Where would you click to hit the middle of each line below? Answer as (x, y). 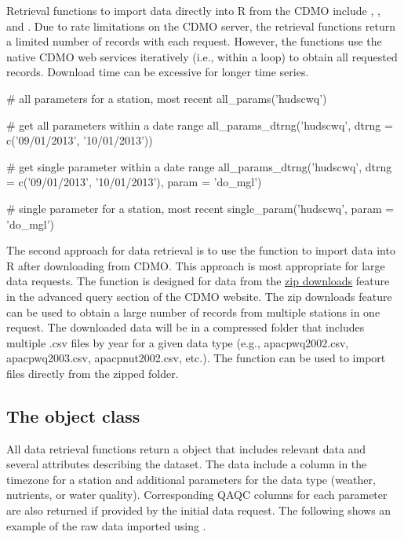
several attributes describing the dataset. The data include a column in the (187, 464)
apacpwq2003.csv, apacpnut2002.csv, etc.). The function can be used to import (196, 358)
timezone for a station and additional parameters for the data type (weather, (191, 479)
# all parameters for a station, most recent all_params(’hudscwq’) (167, 98)
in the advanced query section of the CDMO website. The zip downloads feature (199, 296)
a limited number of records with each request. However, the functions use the (194, 41)
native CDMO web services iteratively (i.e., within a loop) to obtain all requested (202, 56)
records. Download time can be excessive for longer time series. (158, 72)
